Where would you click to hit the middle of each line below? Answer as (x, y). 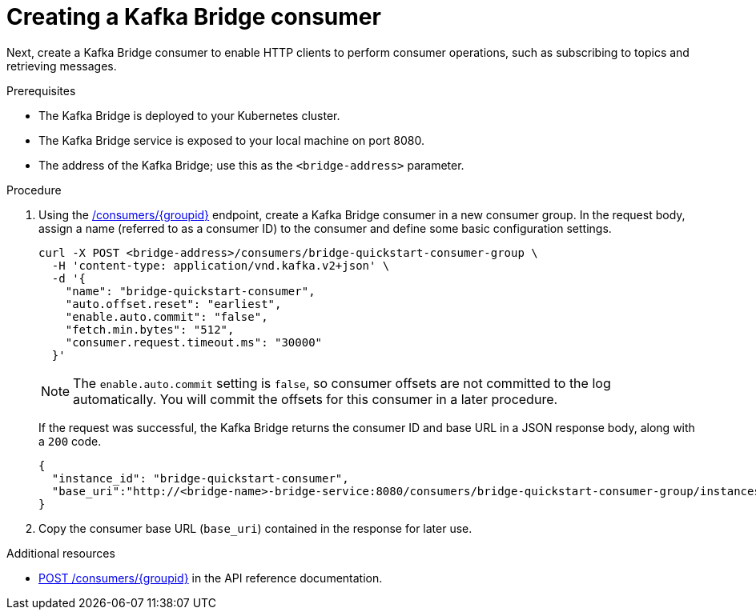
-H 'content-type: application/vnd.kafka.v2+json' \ (221, 265)
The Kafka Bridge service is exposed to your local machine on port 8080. (231, 140)
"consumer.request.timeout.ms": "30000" (194, 342)
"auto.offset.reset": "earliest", (173, 304)
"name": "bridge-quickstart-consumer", (190, 291)
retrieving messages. (62, 66)
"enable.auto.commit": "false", (167, 316)
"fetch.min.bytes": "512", (150, 329)
